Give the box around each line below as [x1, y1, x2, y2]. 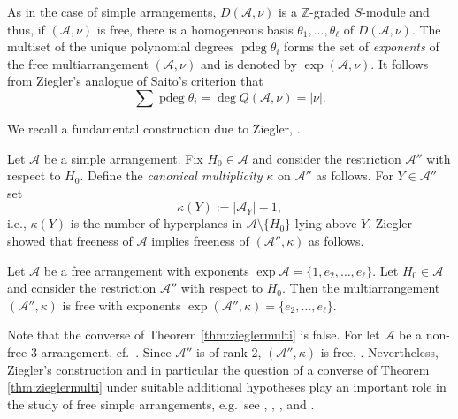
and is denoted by [200, 54, 297, 72]
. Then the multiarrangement [282, 278, 440, 297]
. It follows [370, 54, 429, 72]
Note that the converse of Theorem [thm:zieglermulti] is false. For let [7, 325, 380, 344]
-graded [309, 3, 350, 20]
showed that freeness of [7, 231, 133, 249]
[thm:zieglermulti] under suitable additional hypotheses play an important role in [7, 377, 447, 396]
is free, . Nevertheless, [320, 342, 439, 361]
